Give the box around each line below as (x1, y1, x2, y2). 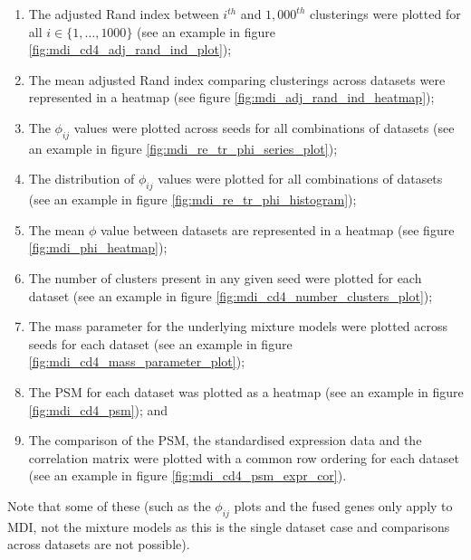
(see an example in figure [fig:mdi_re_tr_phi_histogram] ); (28, 190, 357, 209)
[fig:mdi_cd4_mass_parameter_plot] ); (28, 352, 245, 371)
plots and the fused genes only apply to (234, 496, 453, 515)
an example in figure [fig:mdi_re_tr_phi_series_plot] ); (28, 138, 338, 157)
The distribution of (28, 169, 135, 188)
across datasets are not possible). (7, 535, 190, 554)
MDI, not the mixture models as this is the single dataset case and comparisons (7, 517, 450, 536)
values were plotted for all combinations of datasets (158, 169, 443, 188)
